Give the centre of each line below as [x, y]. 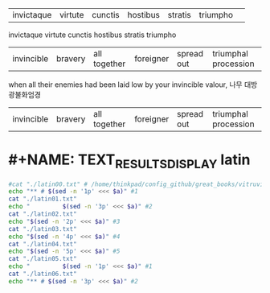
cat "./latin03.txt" [43, 229]
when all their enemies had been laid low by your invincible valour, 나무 [125, 85]
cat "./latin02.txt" [43, 214]
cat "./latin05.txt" [43, 259]
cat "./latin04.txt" [43, 244]
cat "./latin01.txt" [43, 199]
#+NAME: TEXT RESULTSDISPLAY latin [129, 161]
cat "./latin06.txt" [43, 274]
